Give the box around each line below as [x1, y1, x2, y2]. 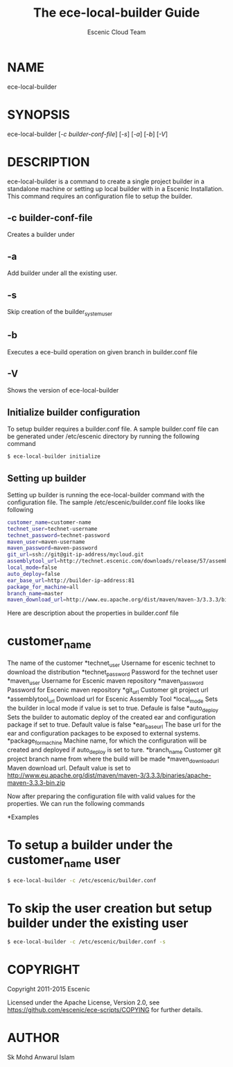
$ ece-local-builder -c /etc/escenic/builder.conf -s [7, 938, 166, 945]
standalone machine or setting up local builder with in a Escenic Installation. [7, 184, 224, 192]
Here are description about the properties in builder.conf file [7, 609, 179, 618]
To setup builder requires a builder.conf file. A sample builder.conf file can [7, 425, 219, 433]
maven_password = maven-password [7, 545, 98, 552]
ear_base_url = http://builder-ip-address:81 [7, 577, 135, 584]
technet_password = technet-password [7, 531, 110, 539]
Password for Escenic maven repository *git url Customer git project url [7, 686, 209, 696]
